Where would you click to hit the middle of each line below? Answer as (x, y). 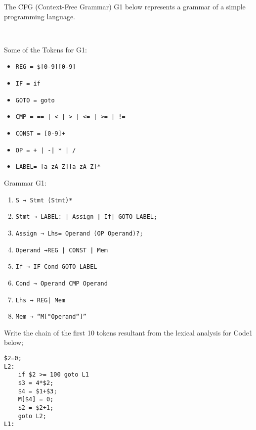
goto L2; (32, 416)
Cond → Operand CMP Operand (62, 283)
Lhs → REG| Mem (41, 300)
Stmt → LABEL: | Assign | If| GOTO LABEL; (86, 217)
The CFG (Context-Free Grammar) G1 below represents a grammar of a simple (125, 6)
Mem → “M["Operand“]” (51, 317)
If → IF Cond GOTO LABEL (56, 267)
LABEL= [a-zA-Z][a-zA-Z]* (58, 167)
